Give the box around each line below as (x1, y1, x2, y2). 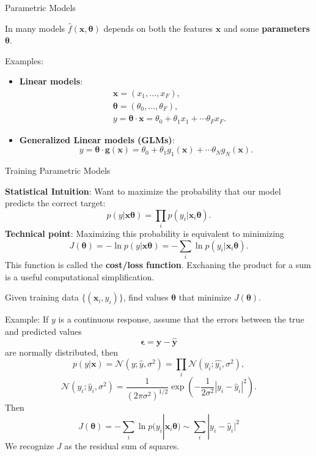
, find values (123, 291, 169, 304)
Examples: (5, 54, 43, 67)
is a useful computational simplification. (5, 270, 155, 283)
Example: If (5, 313, 49, 326)
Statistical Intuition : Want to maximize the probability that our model (5, 184, 281, 197)
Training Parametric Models (5, 163, 111, 176)
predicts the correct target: (5, 196, 106, 209)
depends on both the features (103, 21, 213, 34)
